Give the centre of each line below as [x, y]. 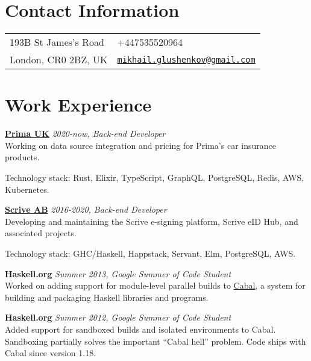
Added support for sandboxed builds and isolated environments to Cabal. [140, 329]
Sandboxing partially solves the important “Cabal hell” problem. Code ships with [155, 341]
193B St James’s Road [57, 42]
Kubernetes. [27, 189]
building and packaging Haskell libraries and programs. [107, 297]
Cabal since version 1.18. [51, 353]
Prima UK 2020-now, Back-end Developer [85, 133]
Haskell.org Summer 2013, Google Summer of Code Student [118, 273]
